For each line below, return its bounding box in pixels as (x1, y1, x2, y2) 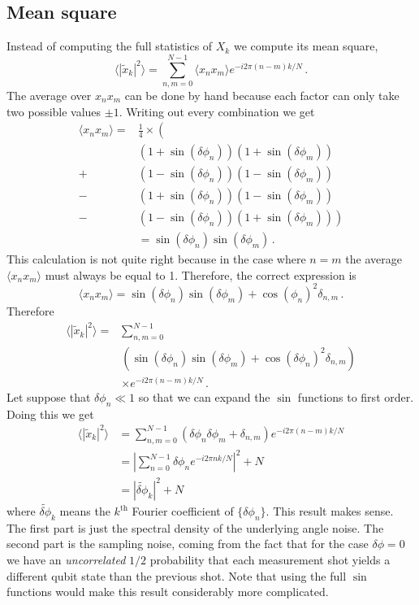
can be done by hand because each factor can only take (124, 86, 400, 103)
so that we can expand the (138, 389, 270, 406)
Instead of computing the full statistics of (6, 37, 213, 54)
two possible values (6, 102, 102, 120)
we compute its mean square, (233, 37, 378, 54)
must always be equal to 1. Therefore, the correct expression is (45, 266, 356, 283)
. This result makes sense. (266, 503, 394, 520)
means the (59, 503, 110, 520)
